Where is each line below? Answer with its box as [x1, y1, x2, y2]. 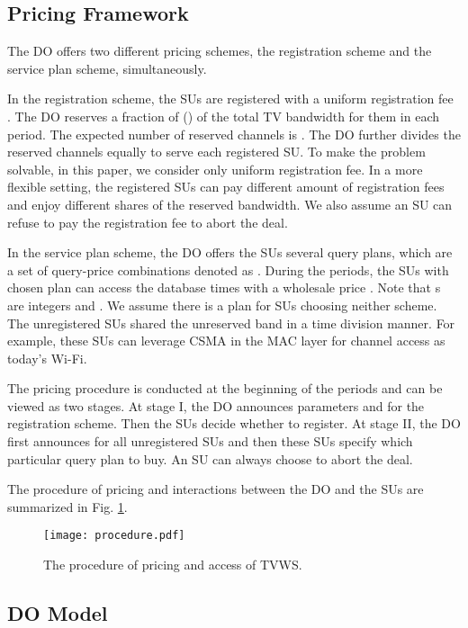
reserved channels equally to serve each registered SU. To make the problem [7, 142, 426, 161]
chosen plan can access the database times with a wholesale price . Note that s [7, 278, 441, 297]
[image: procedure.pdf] [43, 529, 185, 543]
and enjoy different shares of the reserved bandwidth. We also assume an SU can [7, 194, 453, 213]
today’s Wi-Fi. [7, 348, 87, 367]
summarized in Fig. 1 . [7, 497, 128, 516]
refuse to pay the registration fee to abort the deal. [7, 212, 288, 231]
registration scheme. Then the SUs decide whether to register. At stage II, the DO [7, 414, 461, 433]
